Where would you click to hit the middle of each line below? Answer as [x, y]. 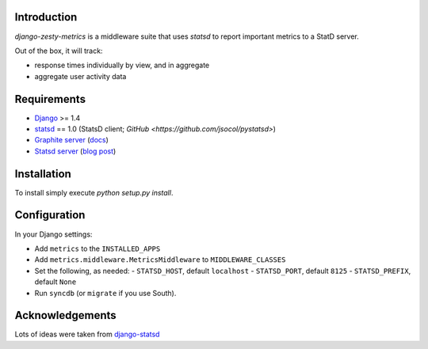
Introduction [46, 17]
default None [55, 282]
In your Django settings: [53, 234]
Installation [43, 174]
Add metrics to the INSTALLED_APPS [97, 248]
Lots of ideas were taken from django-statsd [87, 334]
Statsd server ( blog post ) [75, 151]
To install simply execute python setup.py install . [94, 192]
